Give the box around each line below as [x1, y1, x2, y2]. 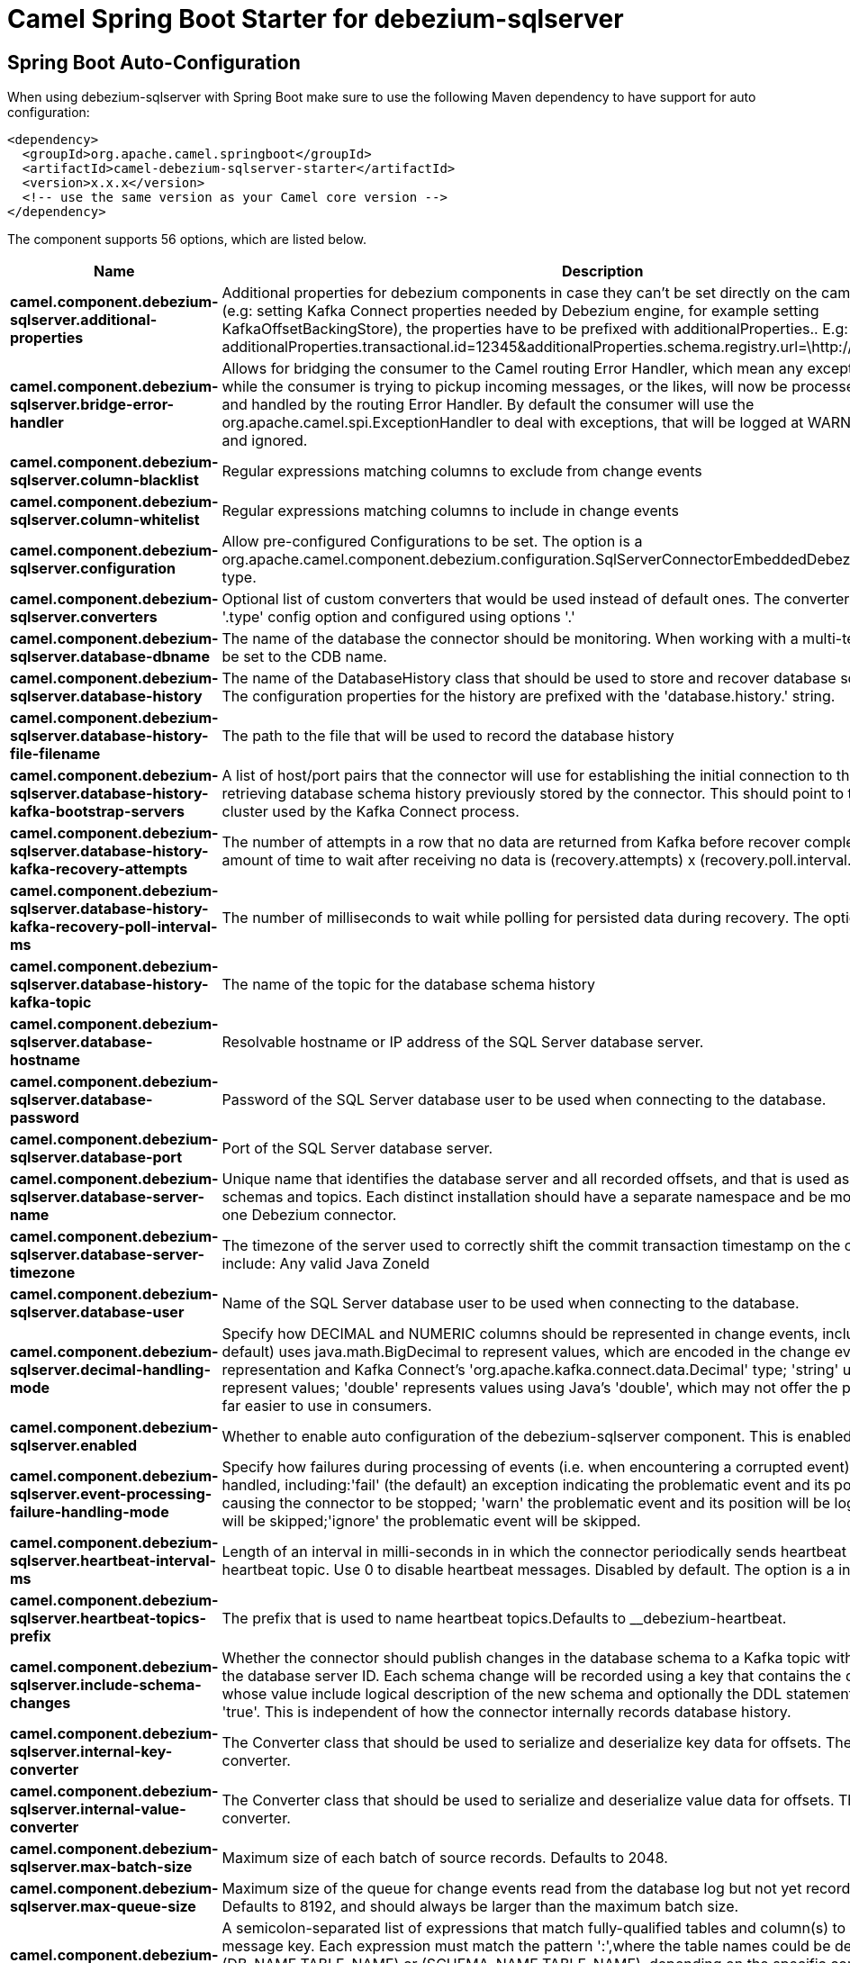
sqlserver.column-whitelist [10, 511, 200, 529]
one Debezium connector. [222, 1206, 397, 1225]
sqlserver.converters [10, 608, 158, 627]
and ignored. [222, 431, 308, 450]
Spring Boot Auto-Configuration [7, 50, 301, 74]
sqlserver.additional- [10, 311, 158, 330]
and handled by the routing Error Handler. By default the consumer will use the [222, 395, 755, 414]
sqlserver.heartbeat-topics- [10, 1609, 206, 1628]
